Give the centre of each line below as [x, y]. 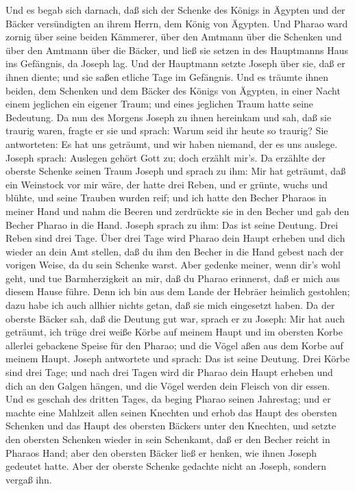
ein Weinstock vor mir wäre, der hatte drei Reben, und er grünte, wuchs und [167, 184]
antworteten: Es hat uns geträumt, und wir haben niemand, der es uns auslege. [172, 143]
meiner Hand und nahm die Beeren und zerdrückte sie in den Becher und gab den [177, 211]
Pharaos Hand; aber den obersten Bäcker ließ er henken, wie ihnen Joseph [161, 452]
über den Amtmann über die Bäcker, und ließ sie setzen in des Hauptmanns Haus [177, 50]
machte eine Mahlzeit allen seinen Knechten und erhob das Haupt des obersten [171, 412]
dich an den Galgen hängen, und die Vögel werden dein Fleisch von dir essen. [168, 385]
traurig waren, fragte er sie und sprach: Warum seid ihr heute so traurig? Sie [167, 130]
